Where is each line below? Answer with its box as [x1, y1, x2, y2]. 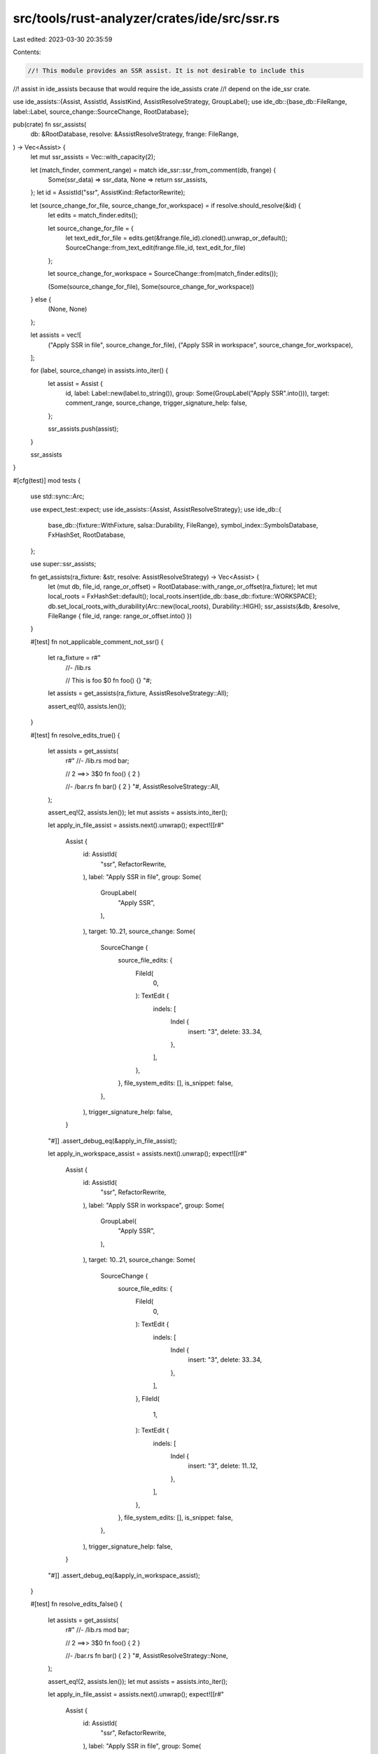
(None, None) [48, 305, 87, 314]
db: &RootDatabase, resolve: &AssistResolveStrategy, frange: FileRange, [30, 130, 239, 138]
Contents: [13, 48, 41, 56]
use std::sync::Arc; [30, 492, 85, 501]
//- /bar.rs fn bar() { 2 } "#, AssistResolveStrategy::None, [65, 1651, 229, 1659]
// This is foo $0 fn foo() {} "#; [65, 676, 152, 685]
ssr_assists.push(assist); [48, 424, 119, 433]
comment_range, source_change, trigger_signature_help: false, [65, 399, 248, 407]
